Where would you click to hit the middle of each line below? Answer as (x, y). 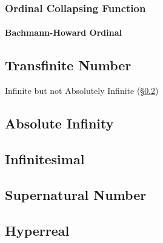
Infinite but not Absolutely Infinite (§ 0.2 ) (82, 91)
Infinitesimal (45, 159)
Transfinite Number (68, 65)
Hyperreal (37, 230)
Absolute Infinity (59, 123)
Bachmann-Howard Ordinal (63, 32)
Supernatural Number (76, 194)
